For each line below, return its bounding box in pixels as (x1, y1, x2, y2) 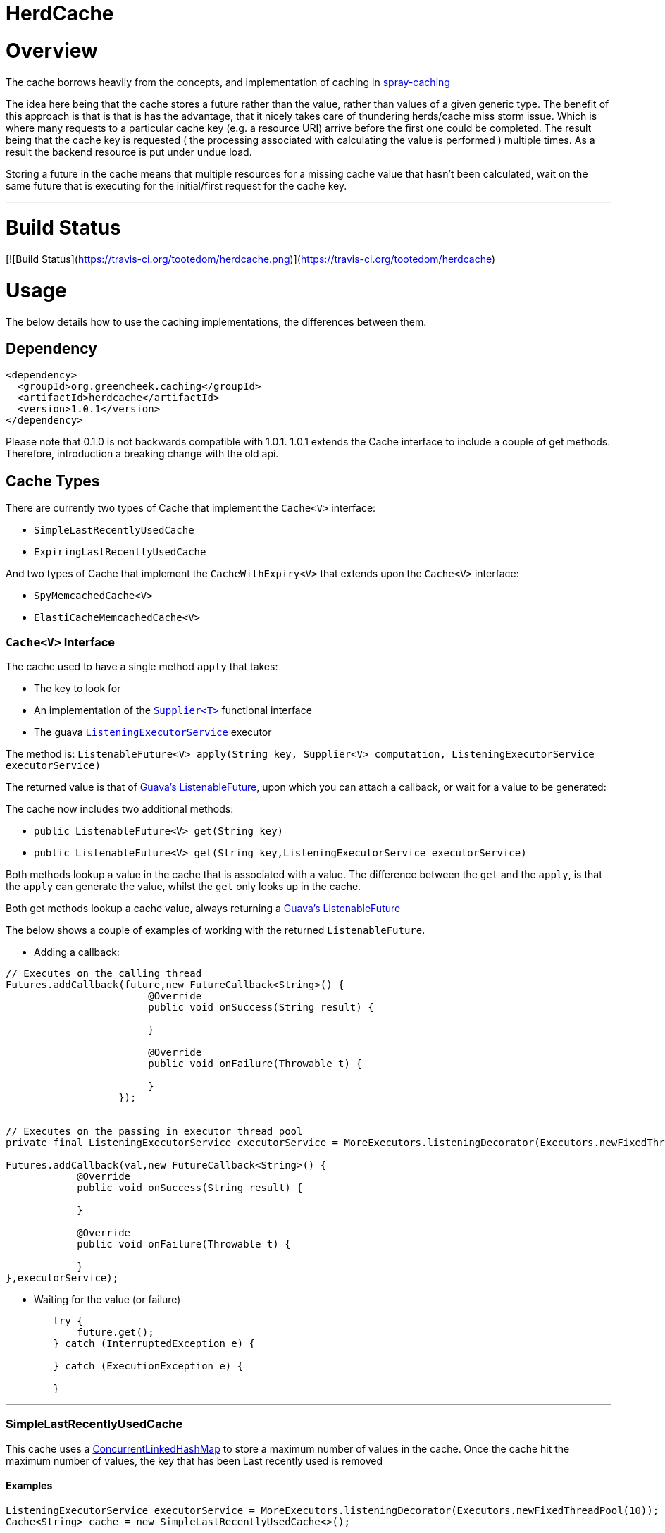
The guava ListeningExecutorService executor (34, 725, 272, 738)
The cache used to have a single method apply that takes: (6, 660, 278, 672)
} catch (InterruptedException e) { (53, 1337, 256, 1349)
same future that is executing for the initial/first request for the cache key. (6, 179, 347, 192)
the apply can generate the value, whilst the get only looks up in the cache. (6, 880, 361, 892)
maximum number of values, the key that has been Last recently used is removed (6, 1454, 383, 1467)
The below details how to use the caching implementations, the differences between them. (6, 315, 427, 328)
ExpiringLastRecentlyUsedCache (34, 546, 206, 558)
